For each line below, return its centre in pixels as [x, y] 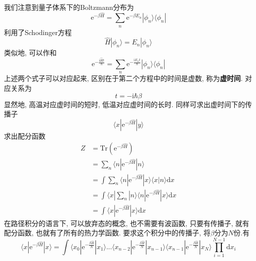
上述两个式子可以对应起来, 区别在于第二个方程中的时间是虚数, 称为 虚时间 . [124, 78]
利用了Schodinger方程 [38, 32]
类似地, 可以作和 [30, 53]
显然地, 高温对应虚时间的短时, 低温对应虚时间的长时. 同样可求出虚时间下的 [125, 104]
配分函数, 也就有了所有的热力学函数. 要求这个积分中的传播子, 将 [107, 233]
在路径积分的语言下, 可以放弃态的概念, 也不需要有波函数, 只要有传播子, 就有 [127, 223]
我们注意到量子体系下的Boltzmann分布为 [69, 7]
